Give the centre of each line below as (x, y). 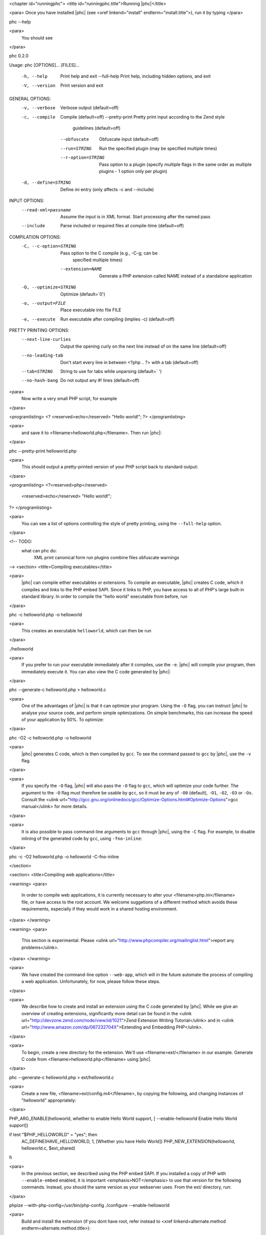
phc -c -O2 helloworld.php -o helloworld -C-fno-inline (64, 857)
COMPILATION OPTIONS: (35, 237)
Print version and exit (82, 85)
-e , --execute (38, 319)
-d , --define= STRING (46, 183)
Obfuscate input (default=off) (129, 139)
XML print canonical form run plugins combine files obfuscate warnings (106, 558)
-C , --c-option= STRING (49, 246)
